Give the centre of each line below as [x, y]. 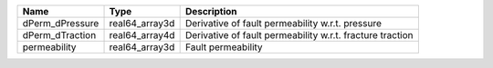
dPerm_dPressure [61, 23]
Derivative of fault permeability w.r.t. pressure [283, 23]
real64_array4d [142, 35]
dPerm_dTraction [59, 35]
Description [211, 11]
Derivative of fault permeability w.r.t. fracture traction [299, 35]
